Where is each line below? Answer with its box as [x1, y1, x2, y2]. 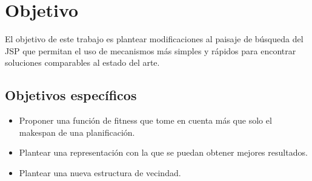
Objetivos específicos [5, 86, 137, 104]
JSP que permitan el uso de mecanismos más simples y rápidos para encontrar [5, 44, 296, 57]
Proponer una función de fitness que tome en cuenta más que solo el [19, 114, 272, 127]
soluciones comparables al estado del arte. [5, 56, 160, 69]
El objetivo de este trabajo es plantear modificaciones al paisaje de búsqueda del [5, 33, 304, 45]
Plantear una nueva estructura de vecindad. [19, 166, 181, 179]
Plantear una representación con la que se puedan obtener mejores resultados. [19, 146, 308, 159]
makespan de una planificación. [19, 125, 135, 138]
